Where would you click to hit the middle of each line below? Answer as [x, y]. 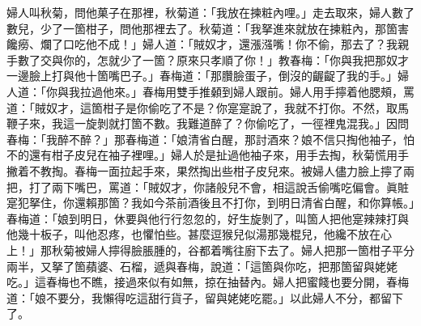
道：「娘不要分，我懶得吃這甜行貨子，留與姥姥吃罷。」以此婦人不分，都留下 [205, 297]
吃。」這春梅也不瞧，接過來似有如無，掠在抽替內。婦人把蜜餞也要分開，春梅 [208, 282]
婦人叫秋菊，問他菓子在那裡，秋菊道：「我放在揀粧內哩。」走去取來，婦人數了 [210, 12]
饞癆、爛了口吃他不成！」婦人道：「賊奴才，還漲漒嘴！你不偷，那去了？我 [202, 44]
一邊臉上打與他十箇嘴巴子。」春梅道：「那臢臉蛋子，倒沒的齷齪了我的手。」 [202, 76]
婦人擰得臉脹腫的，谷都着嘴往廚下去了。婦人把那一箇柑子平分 [250, 250]
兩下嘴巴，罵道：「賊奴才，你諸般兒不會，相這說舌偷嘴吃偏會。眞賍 [230, 186]
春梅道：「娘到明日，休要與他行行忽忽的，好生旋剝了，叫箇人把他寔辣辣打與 [208, 218]
